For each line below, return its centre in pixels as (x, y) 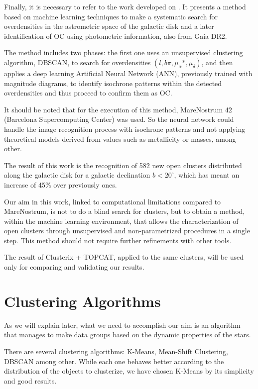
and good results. (30, 380)
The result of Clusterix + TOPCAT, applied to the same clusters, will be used (124, 257)
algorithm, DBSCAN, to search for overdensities (77, 62)
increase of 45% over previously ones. (61, 184)
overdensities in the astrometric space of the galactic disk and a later (109, 26)
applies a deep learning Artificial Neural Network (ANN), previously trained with (128, 73)
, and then (217, 62)
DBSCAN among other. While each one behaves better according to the (114, 361)
